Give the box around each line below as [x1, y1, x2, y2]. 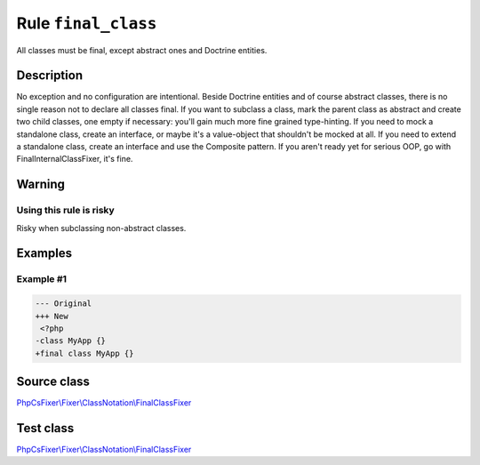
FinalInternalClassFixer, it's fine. [16, 154, 133, 164]
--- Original [35, 299, 92, 309]
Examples [16, 245, 73, 261]
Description [16, 68, 84, 84]
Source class [16, 374, 91, 389]
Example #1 [16, 273, 67, 285]
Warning [16, 177, 66, 192]
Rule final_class [16, 13, 157, 33]
